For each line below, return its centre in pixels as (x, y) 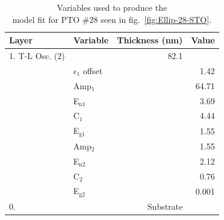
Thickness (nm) (150, 40)
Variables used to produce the (112, 7)
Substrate (165, 206)
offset (93, 70)
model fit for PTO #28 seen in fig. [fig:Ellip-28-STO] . (112, 19)
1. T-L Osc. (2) (37, 56)
